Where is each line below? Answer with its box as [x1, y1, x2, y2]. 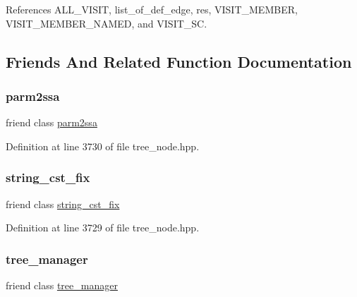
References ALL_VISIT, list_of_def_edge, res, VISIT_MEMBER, [6, 2, 298, 16]
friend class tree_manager [6, 278, 118, 292]
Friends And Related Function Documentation [6, 50, 352, 72]
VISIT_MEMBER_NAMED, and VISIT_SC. [6, 16, 207, 30]
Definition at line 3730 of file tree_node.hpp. [6, 138, 200, 153]
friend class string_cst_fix [6, 196, 120, 211]
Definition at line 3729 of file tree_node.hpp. [6, 220, 200, 235]
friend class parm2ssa [6, 115, 97, 130]
